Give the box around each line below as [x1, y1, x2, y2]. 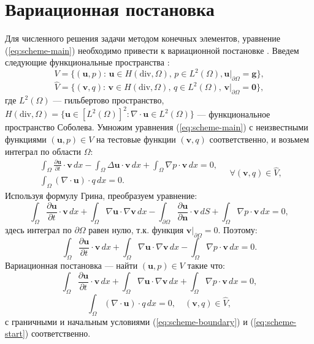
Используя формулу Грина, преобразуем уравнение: [5, 189, 197, 202]
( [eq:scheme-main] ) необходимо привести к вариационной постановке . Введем [5, 43, 299, 56]
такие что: [187, 259, 225, 272]
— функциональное [197, 107, 270, 120]
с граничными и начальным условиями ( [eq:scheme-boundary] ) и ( [5, 315, 254, 327]
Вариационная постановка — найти [5, 259, 138, 272]
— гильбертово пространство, [53, 94, 164, 107]
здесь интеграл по [5, 223, 72, 236]
